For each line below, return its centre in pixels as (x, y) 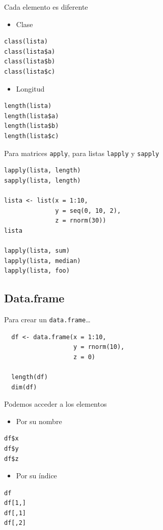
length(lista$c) (32, 136)
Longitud (30, 88)
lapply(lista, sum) (37, 250)
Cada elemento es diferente (46, 7)
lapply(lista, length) (43, 171)
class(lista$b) (30, 62)
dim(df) (24, 387)
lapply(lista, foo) (37, 271)
